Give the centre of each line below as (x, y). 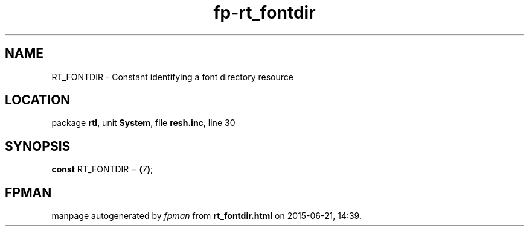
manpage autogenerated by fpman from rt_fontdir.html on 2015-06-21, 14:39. (207, 216)
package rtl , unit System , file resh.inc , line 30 (143, 123)
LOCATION (38, 100)
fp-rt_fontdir (264, 13)
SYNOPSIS (38, 146)
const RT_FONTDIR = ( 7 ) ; (102, 169)
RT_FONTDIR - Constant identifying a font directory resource (172, 77)
